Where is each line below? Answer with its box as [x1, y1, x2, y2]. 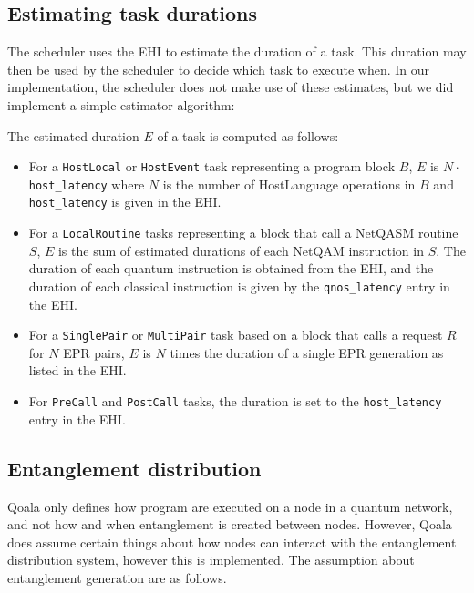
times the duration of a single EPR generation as [170, 343, 444, 362]
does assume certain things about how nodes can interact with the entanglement [7, 532, 457, 551]
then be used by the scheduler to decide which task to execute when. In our [7, 59, 430, 78]
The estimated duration [7, 126, 139, 145]
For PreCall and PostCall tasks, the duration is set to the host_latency [28, 392, 442, 411]
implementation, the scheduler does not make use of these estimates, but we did [7, 77, 454, 97]
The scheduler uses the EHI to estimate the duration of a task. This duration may [7, 42, 467, 61]
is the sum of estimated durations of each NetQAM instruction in [57, 240, 424, 260]
